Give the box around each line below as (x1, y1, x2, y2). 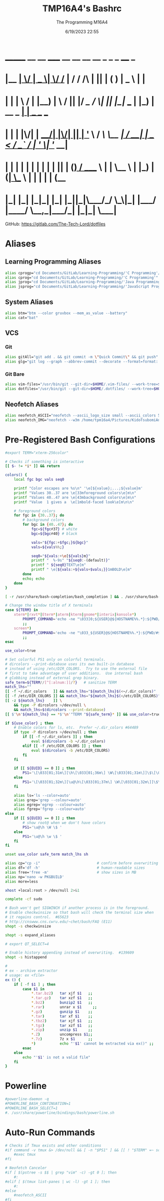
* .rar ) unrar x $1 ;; (31, 1005, 97, 1010)
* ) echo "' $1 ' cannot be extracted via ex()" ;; (31, 1041, 154, 1046)
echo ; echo (22, 576, 45, 581)
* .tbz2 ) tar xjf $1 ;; (31, 1018, 93, 1023)
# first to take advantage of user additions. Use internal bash (5, 671, 143, 676)
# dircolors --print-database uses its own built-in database (5, 662, 134, 667)
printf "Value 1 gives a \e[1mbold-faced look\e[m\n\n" (14, 499, 134, 505)
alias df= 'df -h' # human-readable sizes (5, 865, 145, 870)
